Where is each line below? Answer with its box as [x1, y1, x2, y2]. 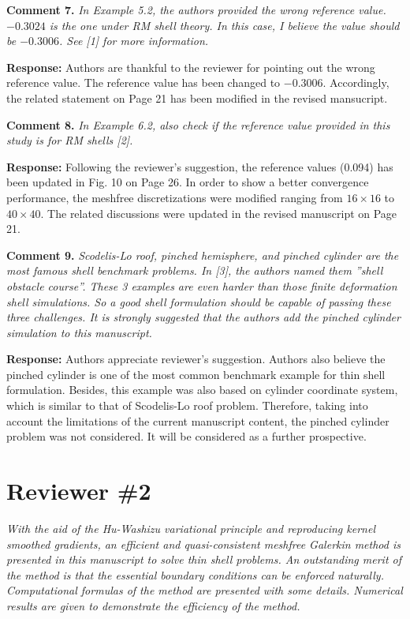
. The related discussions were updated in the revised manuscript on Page [40, 204, 397, 221]
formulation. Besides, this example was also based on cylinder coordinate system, [6, 381, 398, 398]
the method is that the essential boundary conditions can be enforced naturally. [6, 566, 384, 583]
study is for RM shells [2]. [6, 132, 133, 148]
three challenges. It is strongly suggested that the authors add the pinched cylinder [6, 309, 401, 325]
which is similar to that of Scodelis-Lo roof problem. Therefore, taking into [6, 397, 368, 414]
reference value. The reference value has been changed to [6, 74, 281, 91]
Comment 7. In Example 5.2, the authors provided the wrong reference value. [6, 2, 386, 17]
